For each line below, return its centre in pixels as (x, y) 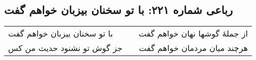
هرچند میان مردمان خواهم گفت (193, 48)
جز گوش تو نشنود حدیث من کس (65, 48)
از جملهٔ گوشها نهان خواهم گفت (193, 33)
